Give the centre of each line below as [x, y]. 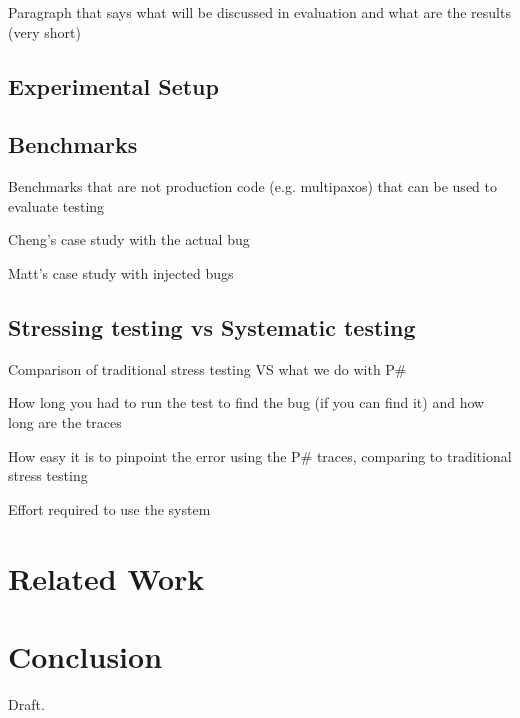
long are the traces [65, 421]
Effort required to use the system [109, 508]
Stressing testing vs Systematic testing [212, 326]
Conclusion [85, 655]
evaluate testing [56, 205]
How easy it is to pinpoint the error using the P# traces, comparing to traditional [260, 455]
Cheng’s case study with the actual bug [129, 239]
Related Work [106, 577]
